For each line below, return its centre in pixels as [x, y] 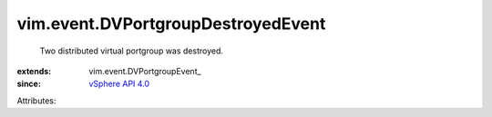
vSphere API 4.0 [119, 84]
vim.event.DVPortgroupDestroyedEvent [171, 24]
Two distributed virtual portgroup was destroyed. [131, 51]
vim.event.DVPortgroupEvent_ [145, 71]
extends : [34, 71]
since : [29, 84]
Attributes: [36, 101]
